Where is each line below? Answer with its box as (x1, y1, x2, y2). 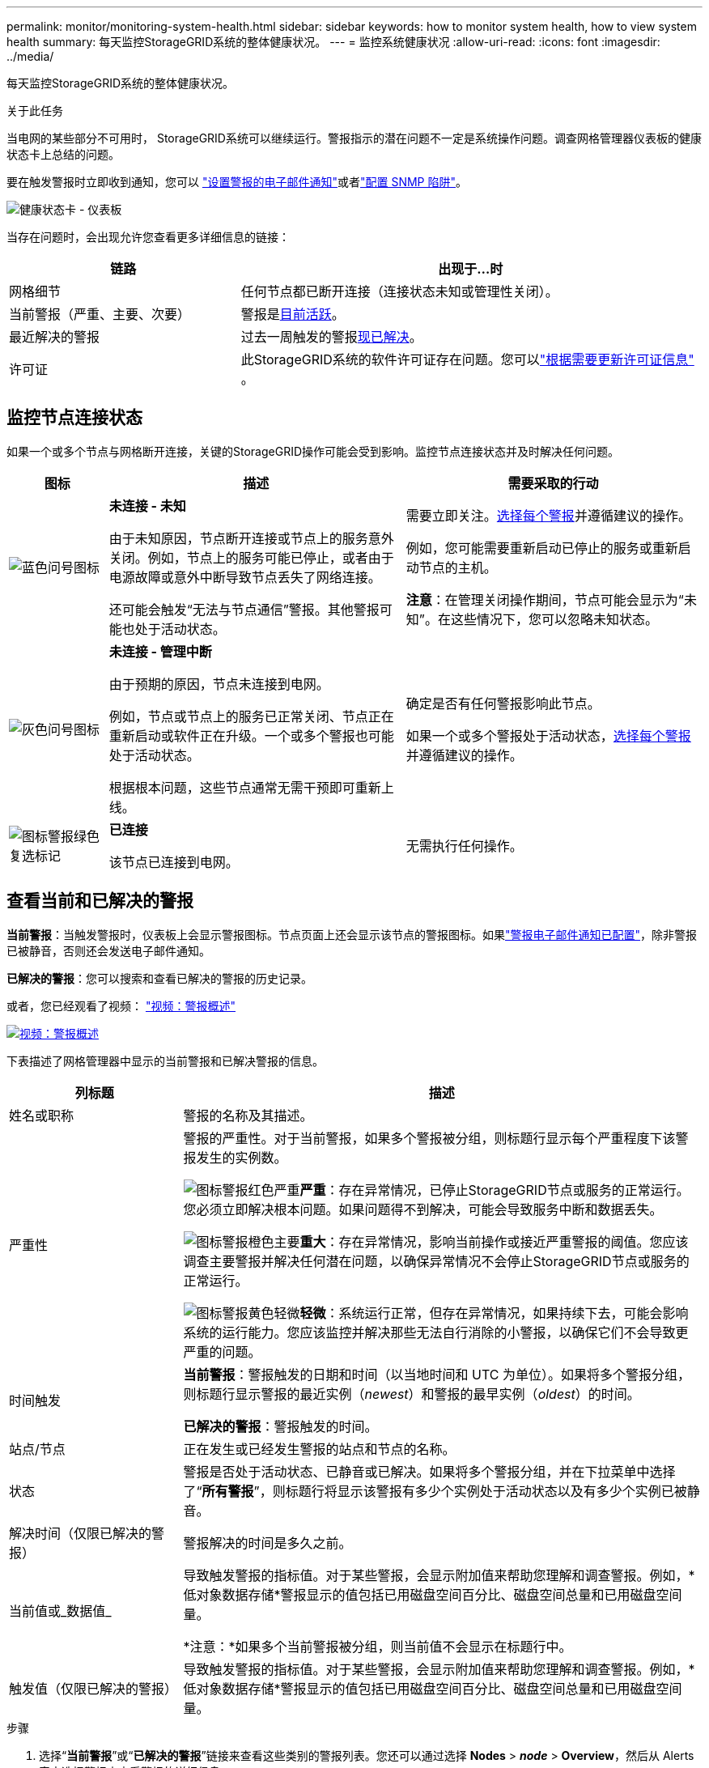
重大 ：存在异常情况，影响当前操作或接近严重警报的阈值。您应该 (299, 1233, 689, 1250)
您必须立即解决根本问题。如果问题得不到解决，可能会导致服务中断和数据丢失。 (183, 1201, 663, 1218)
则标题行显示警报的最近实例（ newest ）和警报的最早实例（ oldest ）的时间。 (183, 1385, 640, 1402)
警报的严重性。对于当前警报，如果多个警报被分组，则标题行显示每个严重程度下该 (183, 1129, 676, 1146)
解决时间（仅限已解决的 (9, 1524, 152, 1541)
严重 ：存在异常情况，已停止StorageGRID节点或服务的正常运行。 (299, 1181, 690, 1198)
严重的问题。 (183, 1343, 261, 1360)
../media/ (6, 49, 54, 63)
